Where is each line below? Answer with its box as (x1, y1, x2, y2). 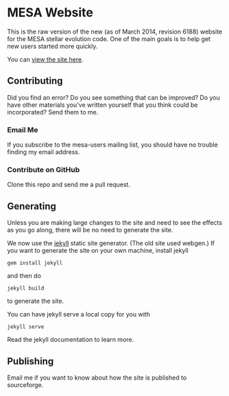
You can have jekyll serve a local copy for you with (7, 310, 151, 319)
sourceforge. (7, 380, 44, 388)
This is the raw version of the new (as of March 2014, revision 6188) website (7, 27, 223, 36)
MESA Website (7, 5, 94, 21)
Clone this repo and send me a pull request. (7, 180, 130, 189)
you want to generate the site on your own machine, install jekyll (7, 247, 189, 255)
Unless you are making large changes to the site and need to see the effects (7, 219, 223, 227)
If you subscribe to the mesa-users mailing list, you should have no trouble (7, 140, 218, 149)
